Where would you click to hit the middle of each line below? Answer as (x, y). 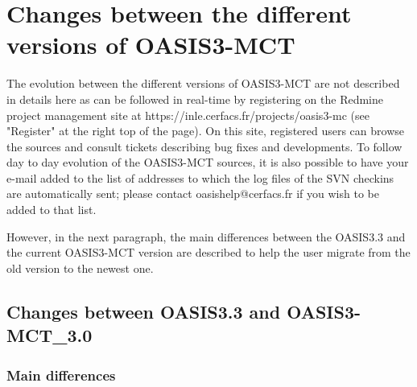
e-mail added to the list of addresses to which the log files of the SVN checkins (200, 177)
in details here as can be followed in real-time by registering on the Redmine (195, 99)
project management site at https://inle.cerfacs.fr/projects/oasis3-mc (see (188, 115)
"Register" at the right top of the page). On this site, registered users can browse (206, 131)
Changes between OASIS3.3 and (144, 311)
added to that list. (52, 210)
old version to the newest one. (80, 268)
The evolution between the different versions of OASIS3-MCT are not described (203, 83)
